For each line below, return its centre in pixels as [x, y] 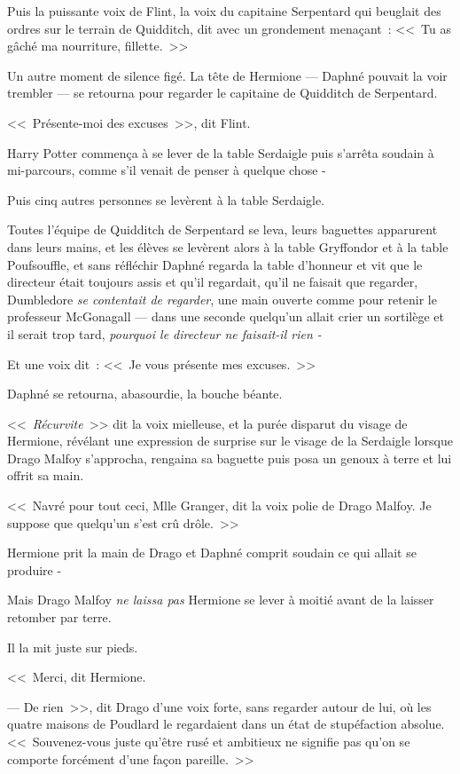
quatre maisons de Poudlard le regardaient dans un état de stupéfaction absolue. [226, 724]
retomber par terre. [59, 617]
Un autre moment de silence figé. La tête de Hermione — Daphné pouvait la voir [227, 75]
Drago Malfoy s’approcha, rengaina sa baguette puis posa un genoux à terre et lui [230, 458]
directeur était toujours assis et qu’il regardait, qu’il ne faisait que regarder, [213, 282]
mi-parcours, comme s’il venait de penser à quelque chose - [167, 170]
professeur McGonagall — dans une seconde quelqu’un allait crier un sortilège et [226, 316]
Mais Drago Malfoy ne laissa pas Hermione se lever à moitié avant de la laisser [221, 600]
